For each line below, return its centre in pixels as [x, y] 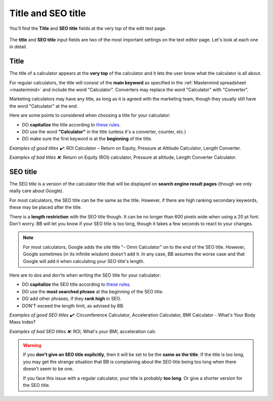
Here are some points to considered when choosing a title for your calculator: [90, 115]
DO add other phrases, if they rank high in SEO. [72, 299]
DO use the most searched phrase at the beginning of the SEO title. [93, 291]
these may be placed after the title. [45, 207]
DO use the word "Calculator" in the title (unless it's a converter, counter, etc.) [104, 131]
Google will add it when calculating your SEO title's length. [84, 261]
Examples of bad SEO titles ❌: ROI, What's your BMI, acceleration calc [83, 331]
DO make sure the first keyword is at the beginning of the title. [87, 139]
